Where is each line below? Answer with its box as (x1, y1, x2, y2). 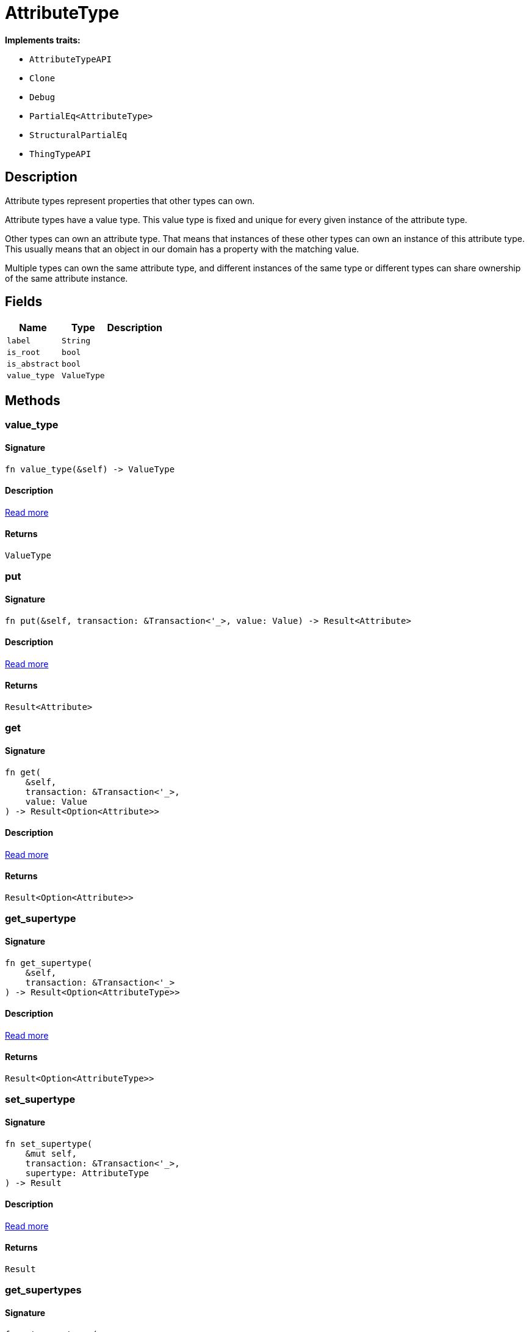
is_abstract (7, 359, 60, 369)
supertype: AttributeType (25, 1168, 149, 1178)
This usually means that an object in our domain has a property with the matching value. (5, 243, 359, 254)
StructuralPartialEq (29, 130, 128, 140)
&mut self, (25, 1148, 77, 1158)
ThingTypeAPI (29, 148, 92, 159)
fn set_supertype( (5, 1138, 93, 1149)
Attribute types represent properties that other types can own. (5, 195, 255, 206)
